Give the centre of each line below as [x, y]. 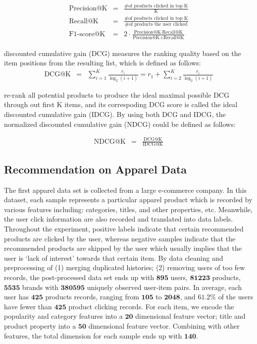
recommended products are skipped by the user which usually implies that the [123, 248]
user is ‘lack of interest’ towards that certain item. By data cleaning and [114, 258]
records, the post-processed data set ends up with [79, 277]
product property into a [40, 325]
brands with [40, 287]
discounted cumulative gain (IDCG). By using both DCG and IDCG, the [115, 114]
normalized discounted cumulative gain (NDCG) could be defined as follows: [120, 124]
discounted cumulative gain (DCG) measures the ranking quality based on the [123, 53]
